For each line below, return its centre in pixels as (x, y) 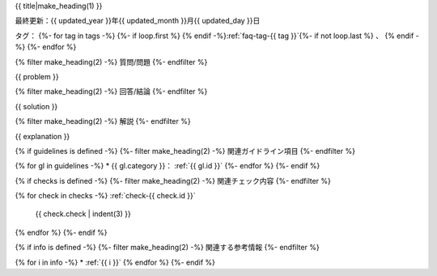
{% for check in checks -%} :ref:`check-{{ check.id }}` (105, 196)
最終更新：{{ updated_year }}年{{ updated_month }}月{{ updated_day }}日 (138, 21)
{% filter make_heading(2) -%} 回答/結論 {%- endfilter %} (111, 91)
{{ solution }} (36, 106)
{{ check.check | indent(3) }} (83, 214)
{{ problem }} (37, 76)
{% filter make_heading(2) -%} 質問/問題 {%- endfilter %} (111, 62)
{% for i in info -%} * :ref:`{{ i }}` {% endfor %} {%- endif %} (115, 262)
